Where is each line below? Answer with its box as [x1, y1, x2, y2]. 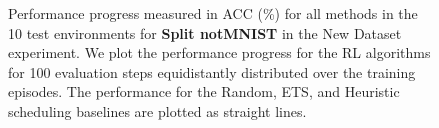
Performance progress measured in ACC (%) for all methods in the [8, 3, 418, 23]
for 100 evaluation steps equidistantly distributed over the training [8, 61, 416, 82]
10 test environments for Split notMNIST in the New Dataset [8, 22, 402, 43]
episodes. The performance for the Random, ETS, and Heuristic [8, 81, 400, 102]
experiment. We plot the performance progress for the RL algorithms [8, 42, 431, 63]
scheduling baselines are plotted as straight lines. [8, 100, 307, 121]
